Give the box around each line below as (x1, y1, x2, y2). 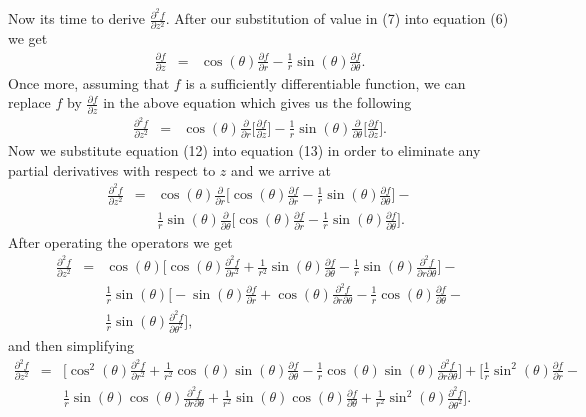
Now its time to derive (8, 8, 145, 29)
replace (8, 92, 51, 113)
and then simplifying (8, 335, 135, 356)
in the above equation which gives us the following (103, 92, 412, 113)
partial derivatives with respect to (8, 159, 216, 180)
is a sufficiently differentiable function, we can (185, 72, 466, 93)
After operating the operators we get (8, 231, 233, 252)
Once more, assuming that (8, 72, 170, 93)
